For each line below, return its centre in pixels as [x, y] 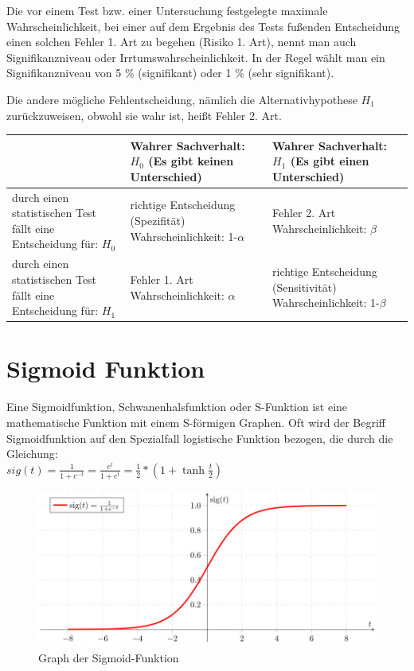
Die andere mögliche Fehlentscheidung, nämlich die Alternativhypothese [182, 99]
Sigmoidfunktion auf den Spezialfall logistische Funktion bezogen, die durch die [200, 438]
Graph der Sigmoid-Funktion [109, 657]
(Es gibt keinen [191, 161]
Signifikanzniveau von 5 [64, 73]
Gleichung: [32, 454]
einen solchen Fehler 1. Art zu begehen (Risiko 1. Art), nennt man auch [182, 42]
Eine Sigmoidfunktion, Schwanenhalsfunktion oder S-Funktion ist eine [177, 407]
